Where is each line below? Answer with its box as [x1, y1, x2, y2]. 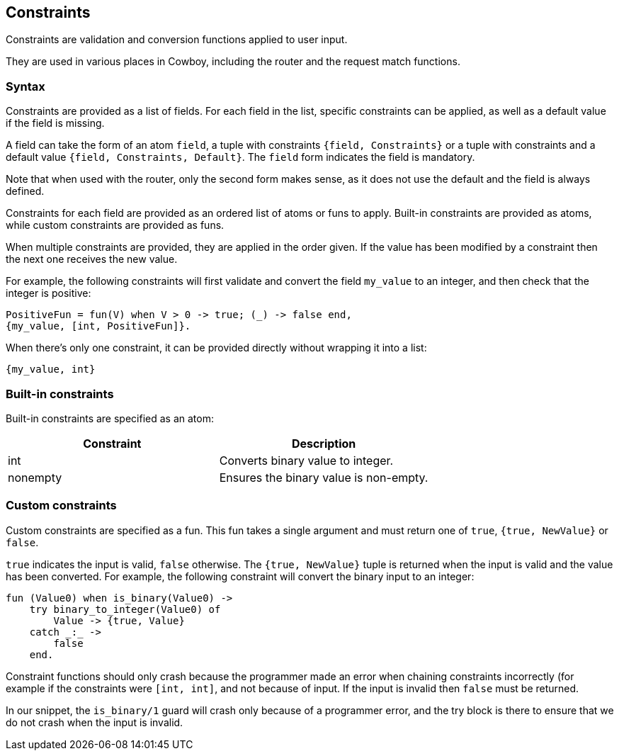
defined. [6, 185, 45, 198]
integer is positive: [6, 287, 91, 300]
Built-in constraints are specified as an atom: [6, 412, 214, 424]
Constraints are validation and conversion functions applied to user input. [6, 33, 348, 46]
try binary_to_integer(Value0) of [29, 603, 221, 615]
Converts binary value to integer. [219, 453, 394, 468]
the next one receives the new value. [6, 253, 178, 266]
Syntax [6, 79, 45, 94]
